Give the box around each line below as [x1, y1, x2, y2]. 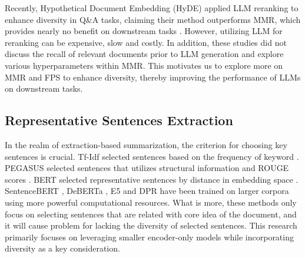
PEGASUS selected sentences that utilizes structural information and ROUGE [5, 162, 289, 174]
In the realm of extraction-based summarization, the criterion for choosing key [5, 138, 287, 150]
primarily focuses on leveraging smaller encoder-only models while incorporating [5, 230, 294, 243]
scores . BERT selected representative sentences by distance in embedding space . [5, 173, 299, 185]
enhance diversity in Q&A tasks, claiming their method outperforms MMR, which [5, 13, 301, 25]
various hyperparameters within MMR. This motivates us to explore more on [5, 59, 283, 71]
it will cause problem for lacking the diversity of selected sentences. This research [5, 219, 297, 232]
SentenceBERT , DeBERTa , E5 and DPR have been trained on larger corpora [5, 185, 289, 197]
